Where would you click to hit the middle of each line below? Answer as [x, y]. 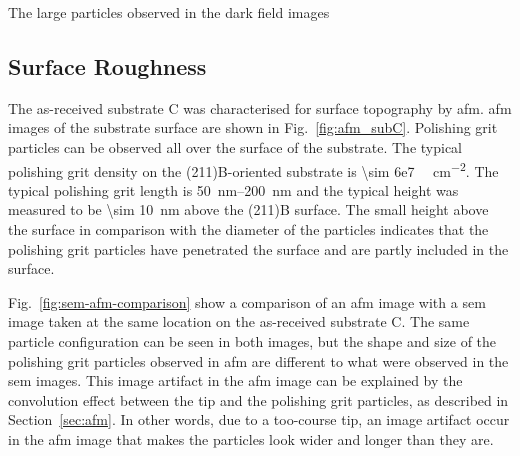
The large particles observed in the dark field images [169, 12]
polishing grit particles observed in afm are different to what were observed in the [258, 360]
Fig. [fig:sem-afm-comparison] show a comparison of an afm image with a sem [247, 301]
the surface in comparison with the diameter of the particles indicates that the [248, 229]
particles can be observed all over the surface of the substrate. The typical [235, 146]
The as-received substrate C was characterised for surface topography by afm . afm [260, 107]
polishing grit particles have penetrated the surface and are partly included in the [258, 248]
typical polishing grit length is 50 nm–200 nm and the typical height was [233, 189]
